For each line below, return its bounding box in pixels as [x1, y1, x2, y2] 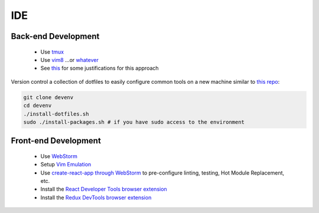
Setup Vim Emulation [40, 161, 92, 168]
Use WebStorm [40, 152, 78, 159]
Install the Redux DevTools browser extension [40, 194, 152, 201]
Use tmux [40, 48, 64, 55]
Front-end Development [11, 136, 102, 146]
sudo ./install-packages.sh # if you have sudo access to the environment [23, 119, 245, 125]
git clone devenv [23, 94, 74, 100]
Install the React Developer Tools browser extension [40, 186, 168, 193]
